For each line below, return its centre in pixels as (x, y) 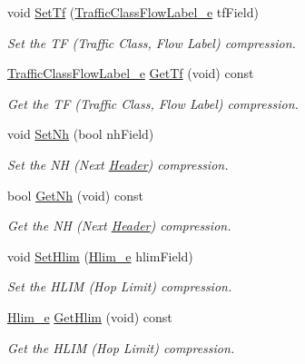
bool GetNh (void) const (75, 195)
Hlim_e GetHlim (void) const (90, 316)
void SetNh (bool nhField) (81, 134)
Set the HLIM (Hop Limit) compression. (120, 286)
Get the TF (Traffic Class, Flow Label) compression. (153, 103)
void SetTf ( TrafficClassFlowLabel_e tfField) (133, 12)
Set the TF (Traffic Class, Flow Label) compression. (152, 42)
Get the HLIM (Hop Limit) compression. (121, 347)
